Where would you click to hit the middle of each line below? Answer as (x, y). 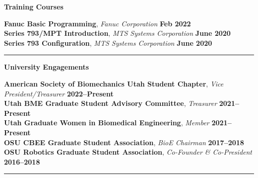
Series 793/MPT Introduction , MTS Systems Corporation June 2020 (117, 33)
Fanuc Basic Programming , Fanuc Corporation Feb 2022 (97, 23)
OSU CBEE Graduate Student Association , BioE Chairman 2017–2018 (124, 142)
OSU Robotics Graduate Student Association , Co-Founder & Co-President (128, 152)
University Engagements (47, 67)
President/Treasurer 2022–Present (59, 93)
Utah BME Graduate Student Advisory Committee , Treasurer (111, 103)
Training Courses (34, 6)
